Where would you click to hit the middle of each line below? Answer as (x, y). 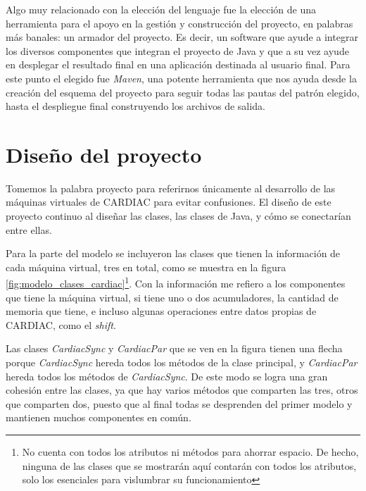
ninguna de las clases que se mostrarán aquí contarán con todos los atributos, (189, 465)
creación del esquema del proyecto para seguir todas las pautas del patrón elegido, (183, 92)
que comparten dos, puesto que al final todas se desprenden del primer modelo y (179, 403)
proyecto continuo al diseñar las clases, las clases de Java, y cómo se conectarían (178, 216)
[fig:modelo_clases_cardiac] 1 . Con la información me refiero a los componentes (176, 282)
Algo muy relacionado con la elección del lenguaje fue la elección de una (161, 9)
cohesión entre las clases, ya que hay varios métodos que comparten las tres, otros (182, 390)
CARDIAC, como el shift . (61, 324)
